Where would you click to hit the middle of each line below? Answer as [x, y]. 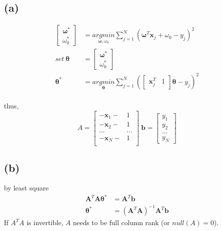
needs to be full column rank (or [122, 222]
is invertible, [45, 222]
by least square [26, 188]
